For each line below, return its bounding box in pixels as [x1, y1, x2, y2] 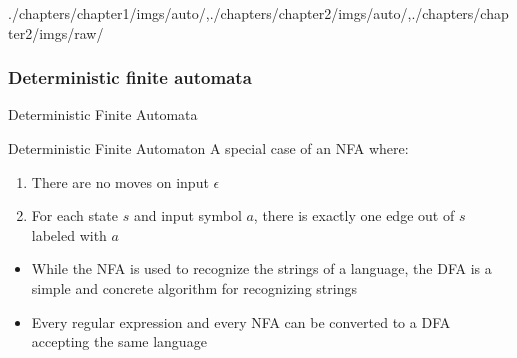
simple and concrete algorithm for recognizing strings [31, 277, 357, 298]
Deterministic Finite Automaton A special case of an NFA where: [8, 138, 409, 158]
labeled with [31, 224, 107, 245]
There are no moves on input [31, 171, 209, 192]
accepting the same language [31, 331, 207, 352]
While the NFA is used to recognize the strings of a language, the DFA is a [31, 258, 492, 279]
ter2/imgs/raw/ [8, 22, 104, 43]
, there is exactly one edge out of [253, 205, 455, 226]
